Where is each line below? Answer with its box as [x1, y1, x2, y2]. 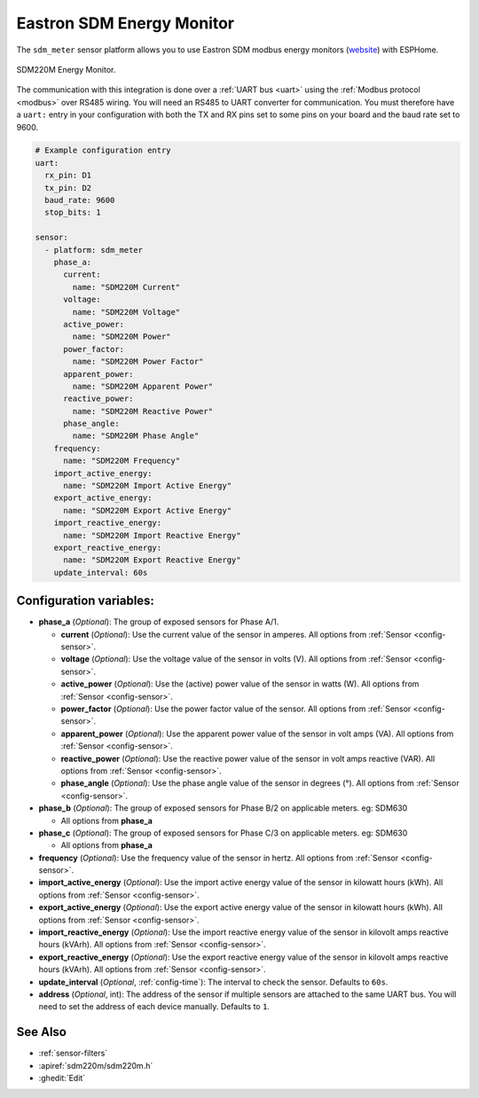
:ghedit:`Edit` [38, 1073, 86, 1084]
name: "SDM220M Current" [72, 282, 181, 292]
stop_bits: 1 [44, 208, 101, 217]
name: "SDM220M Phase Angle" [72, 431, 200, 441]
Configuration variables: [16, 593, 155, 608]
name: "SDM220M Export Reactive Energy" [63, 555, 241, 565]
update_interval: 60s [53, 568, 148, 577]
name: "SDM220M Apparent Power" [72, 381, 213, 391]
